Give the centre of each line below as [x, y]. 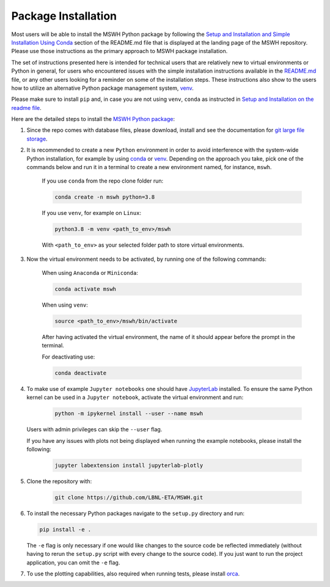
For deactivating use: [68, 357]
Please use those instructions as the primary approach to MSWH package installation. [119, 51]
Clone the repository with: [59, 481]
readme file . [27, 108]
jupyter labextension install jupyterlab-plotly [129, 465]
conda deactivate [81, 373]
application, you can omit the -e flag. [73, 563]
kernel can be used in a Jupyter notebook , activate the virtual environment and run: [135, 398]
